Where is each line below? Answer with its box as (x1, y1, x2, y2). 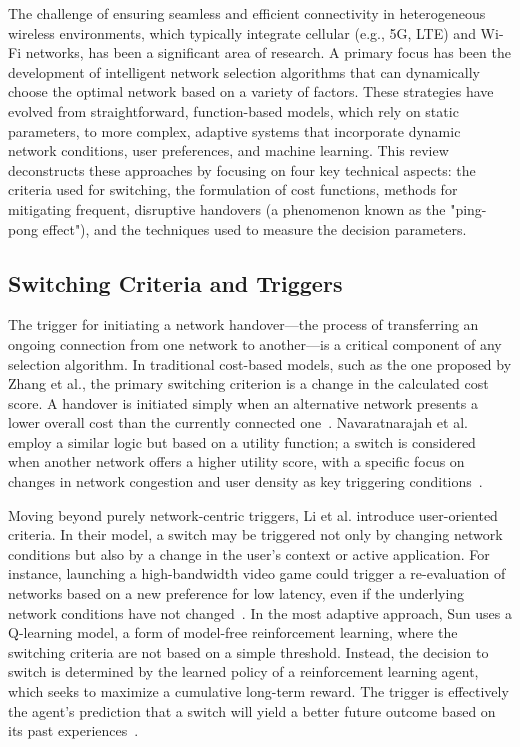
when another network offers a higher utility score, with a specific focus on (8, 451, 465, 472)
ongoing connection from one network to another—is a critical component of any (8, 333, 502, 354)
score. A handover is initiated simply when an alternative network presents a (8, 392, 478, 413)
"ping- (450, 198, 487, 219)
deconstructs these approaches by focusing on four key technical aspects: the (8, 159, 476, 180)
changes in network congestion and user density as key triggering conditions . (8, 471, 483, 492)
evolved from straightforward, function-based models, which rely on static (8, 100, 459, 121)
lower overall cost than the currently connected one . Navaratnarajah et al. (8, 412, 468, 433)
